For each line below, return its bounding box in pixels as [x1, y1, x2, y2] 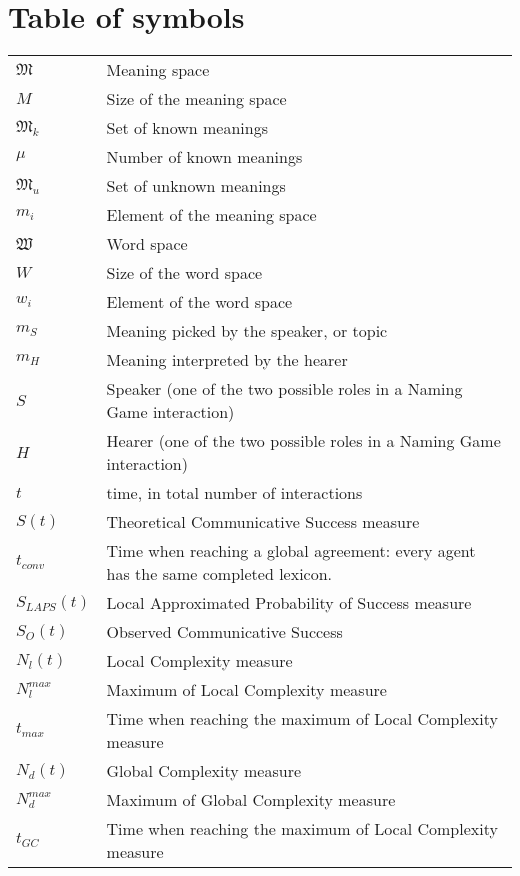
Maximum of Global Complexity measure [106, 788, 396, 812]
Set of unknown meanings [106, 174, 286, 198]
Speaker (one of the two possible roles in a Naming [106, 377, 463, 401]
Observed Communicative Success [106, 620, 343, 644]
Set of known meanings [106, 116, 268, 140]
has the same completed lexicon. [106, 562, 333, 586]
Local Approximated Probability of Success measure [106, 591, 472, 615]
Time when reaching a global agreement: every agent [106, 539, 476, 563]
